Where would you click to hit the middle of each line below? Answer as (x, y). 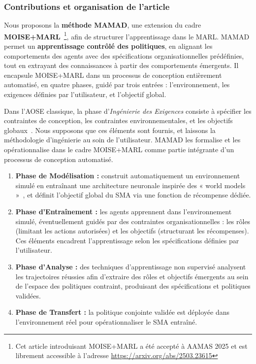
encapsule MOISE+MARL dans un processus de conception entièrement (113, 75)
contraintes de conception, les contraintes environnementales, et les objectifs (118, 120)
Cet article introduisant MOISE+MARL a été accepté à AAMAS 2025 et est (131, 346)
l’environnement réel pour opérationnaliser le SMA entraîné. (106, 321)
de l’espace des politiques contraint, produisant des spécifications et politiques (133, 286)
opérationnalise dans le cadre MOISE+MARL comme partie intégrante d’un (119, 149)
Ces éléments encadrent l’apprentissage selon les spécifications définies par (127, 240)
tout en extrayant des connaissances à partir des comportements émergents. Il (121, 65)
